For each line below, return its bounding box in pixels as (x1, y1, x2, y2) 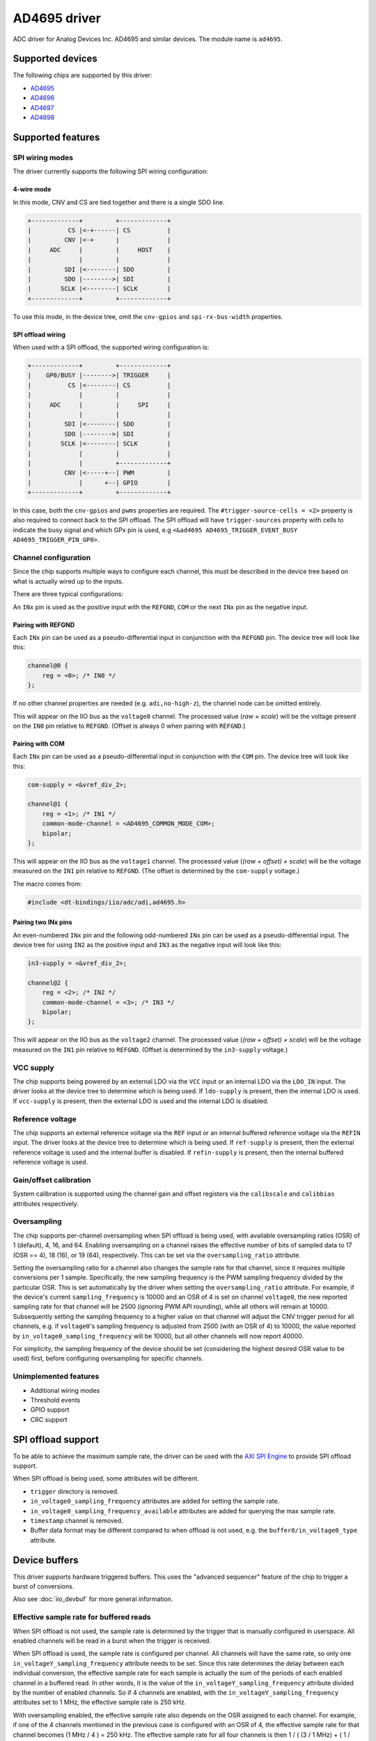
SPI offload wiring (13, 330, 66, 338)
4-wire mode (13, 185, 52, 194)
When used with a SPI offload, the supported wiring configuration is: (13, 343, 210, 352)
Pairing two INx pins (13, 918, 72, 926)
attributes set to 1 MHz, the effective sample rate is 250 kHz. (13, 1698, 187, 1706)
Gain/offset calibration (13, 1175, 91, 1185)
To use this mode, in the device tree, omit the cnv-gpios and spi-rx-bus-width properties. (13, 312, 283, 320)
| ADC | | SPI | (27, 400, 171, 409)
